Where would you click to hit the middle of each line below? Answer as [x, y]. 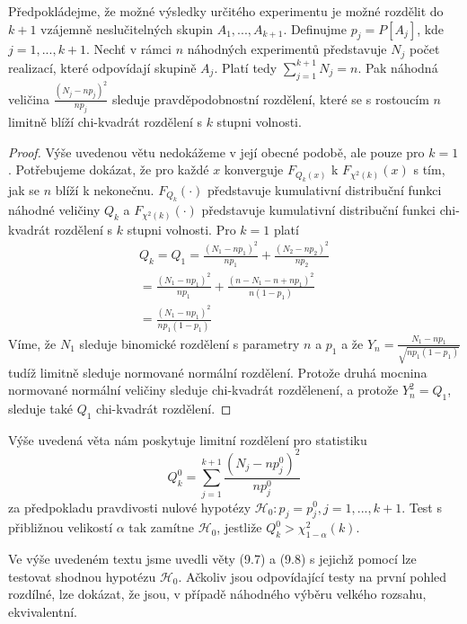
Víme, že [32, 343]
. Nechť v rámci [129, 49]
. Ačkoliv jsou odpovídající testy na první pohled [313, 576]
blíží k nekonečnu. [105, 189]
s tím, [429, 169]
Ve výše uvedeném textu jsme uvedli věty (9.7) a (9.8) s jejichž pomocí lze [212, 559]
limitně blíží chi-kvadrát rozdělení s [105, 122]
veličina [29, 98]
